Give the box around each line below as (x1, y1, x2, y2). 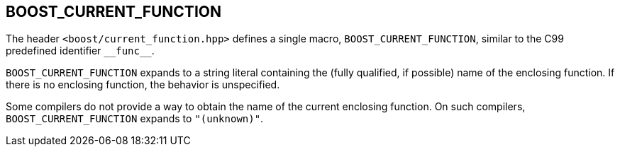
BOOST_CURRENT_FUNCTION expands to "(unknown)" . (6, 112, 264, 125)
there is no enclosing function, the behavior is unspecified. (6, 78, 280, 91)
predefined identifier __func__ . (6, 45, 155, 57)
